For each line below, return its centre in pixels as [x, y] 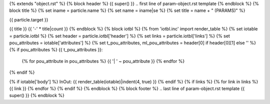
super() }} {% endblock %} [37, 96]
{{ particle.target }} [29, 19]
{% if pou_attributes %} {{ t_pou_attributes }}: [56, 50]
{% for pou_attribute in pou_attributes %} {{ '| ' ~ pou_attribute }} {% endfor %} [103, 61]
